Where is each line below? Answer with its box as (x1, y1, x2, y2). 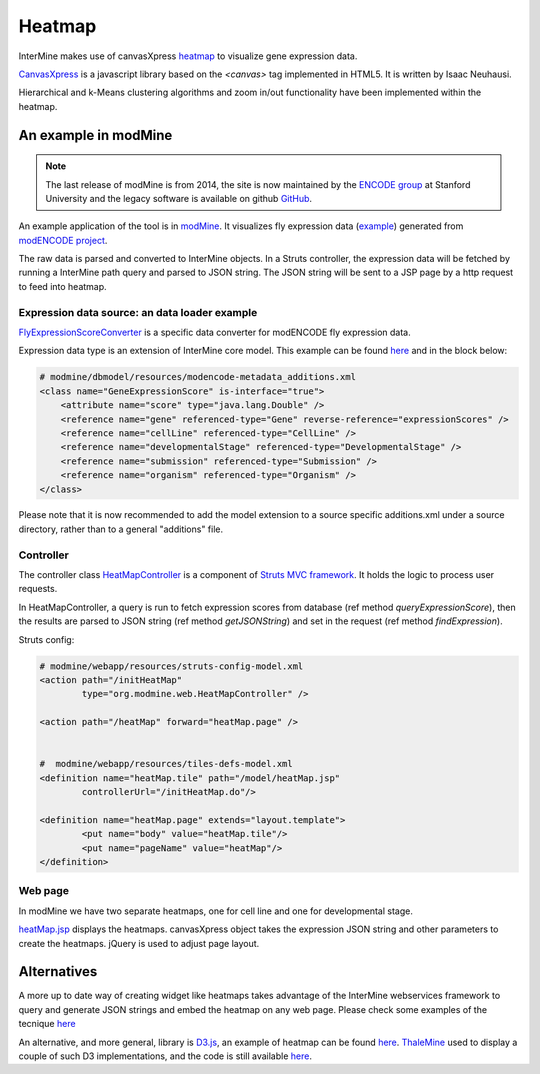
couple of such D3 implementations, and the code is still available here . (18, 1050, 312, 1062)
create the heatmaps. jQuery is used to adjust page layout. (18, 937, 260, 949)
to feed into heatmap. (18, 280, 107, 292)
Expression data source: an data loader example (18, 305, 258, 319)
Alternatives (18, 963, 98, 980)
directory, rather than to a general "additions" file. (18, 523, 224, 535)
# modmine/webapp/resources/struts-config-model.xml (39, 660, 304, 672)
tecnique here (18, 1018, 76, 1030)
